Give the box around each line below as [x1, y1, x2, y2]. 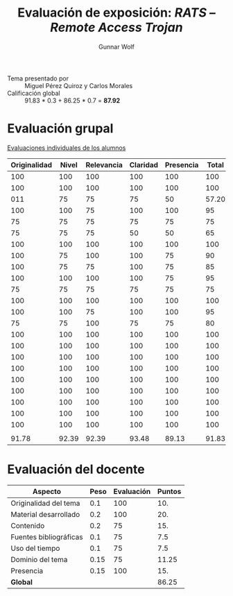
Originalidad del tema [10, 498, 80, 508]
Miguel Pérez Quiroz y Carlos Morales [24, 81, 133, 90]
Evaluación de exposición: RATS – [17, 5, 216, 21]
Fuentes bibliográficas [10, 532, 83, 542]
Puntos [157, 486, 182, 496]
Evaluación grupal [7, 121, 114, 137]
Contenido [10, 520, 45, 530]
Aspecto [32, 486, 61, 496]
